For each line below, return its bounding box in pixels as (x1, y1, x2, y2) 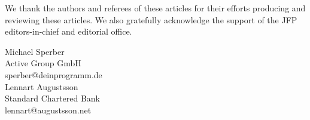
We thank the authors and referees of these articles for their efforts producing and (5, 2, 306, 14)
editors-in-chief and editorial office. (5, 25, 132, 38)
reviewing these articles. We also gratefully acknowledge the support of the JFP (5, 13, 297, 26)
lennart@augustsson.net (5, 103, 92, 116)
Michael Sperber (5, 45, 65, 57)
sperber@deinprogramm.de (5, 68, 102, 81)
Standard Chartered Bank (5, 92, 101, 104)
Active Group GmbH (5, 57, 81, 69)
